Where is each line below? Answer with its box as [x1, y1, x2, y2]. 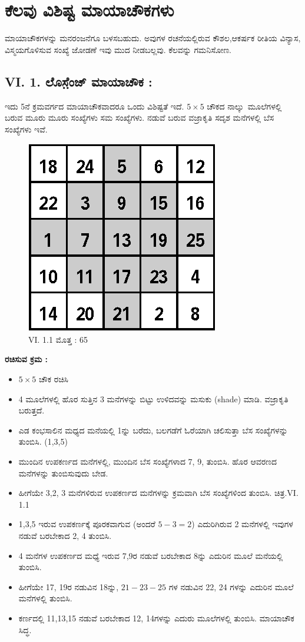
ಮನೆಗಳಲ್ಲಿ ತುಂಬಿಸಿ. [18, 592, 72, 604]
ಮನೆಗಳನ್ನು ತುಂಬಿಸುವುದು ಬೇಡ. [18, 466, 108, 479]
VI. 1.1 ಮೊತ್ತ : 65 [28, 333, 88, 345]
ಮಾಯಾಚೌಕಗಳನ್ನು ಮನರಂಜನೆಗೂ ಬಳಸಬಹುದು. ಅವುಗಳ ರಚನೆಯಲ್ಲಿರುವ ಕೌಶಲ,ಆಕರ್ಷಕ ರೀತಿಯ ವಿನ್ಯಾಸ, [5, 32, 301, 44]
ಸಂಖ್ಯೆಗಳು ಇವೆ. [5, 123, 48, 135]
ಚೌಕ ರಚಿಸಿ [39, 373, 69, 385]
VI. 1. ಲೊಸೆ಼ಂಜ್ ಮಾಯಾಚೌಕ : [5, 72, 152, 90]
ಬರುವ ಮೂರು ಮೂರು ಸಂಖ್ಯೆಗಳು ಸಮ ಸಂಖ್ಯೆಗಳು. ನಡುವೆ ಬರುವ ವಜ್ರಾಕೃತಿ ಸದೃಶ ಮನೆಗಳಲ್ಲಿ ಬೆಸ [5, 111, 274, 124]
